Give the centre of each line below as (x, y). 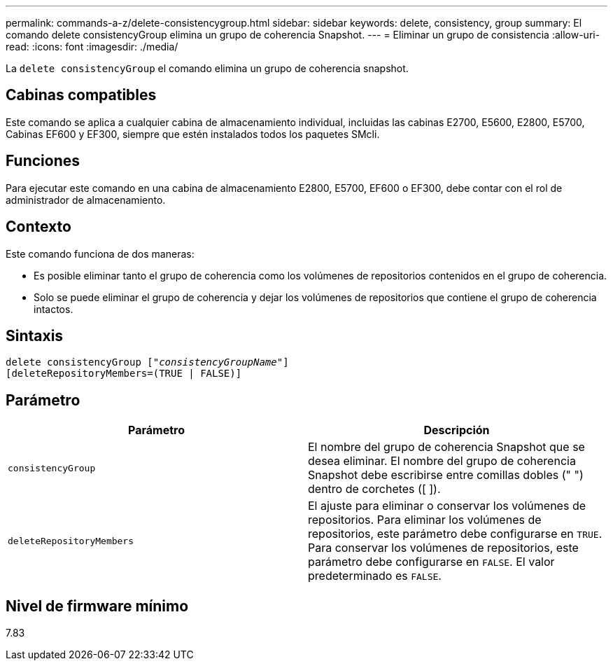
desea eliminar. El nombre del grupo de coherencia (442, 461)
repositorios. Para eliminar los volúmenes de (425, 520)
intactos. (54, 309)
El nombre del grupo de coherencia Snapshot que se (446, 447)
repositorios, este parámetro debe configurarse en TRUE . (455, 534)
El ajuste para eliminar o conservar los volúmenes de (447, 506)
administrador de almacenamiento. (86, 200)
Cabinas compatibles (81, 95)
